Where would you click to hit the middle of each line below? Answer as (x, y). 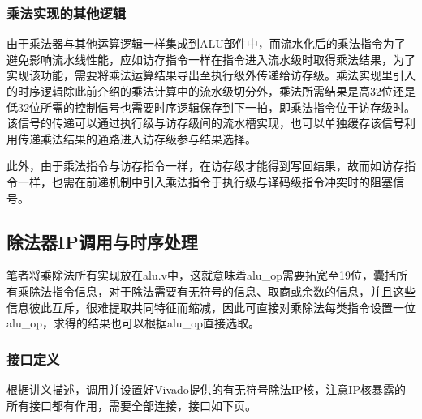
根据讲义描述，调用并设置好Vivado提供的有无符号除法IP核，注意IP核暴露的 (206, 389)
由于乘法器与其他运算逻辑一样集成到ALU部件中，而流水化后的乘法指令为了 (206, 43)
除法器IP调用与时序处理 (102, 241)
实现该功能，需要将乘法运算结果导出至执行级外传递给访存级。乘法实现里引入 (211, 75)
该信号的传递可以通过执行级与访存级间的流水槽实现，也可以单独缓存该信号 (205, 123)
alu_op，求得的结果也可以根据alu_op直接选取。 (133, 323)
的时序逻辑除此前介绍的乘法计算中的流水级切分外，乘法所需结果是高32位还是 (211, 91)
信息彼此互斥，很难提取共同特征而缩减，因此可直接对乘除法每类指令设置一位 (211, 307)
